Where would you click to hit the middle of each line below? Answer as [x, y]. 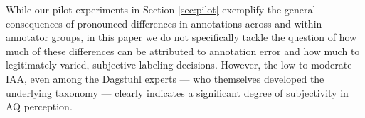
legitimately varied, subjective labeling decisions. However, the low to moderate [179, 65]
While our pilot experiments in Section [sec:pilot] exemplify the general [161, 9]
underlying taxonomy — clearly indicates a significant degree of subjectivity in [177, 92]
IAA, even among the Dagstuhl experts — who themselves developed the [165, 78]
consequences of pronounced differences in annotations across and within [164, 23]
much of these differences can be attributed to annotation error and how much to [183, 51]
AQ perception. [39, 106]
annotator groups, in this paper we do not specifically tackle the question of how [181, 37]
